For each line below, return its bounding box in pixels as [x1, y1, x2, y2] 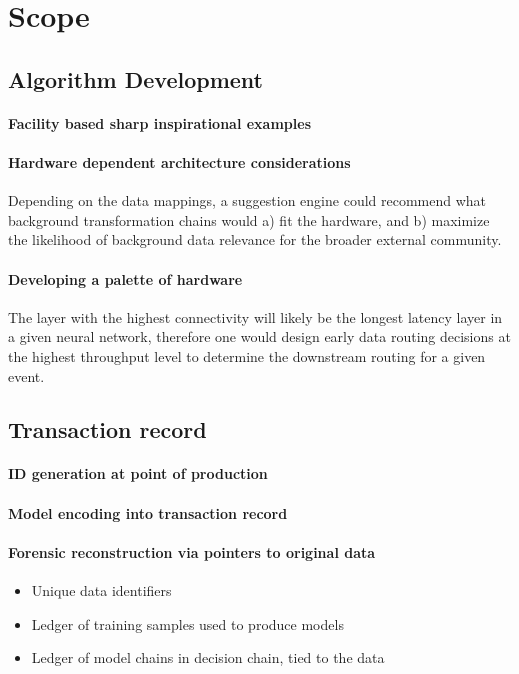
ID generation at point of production [8, 463, 268, 484]
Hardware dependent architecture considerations [8, 151, 351, 172]
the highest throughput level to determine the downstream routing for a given [8, 345, 486, 366]
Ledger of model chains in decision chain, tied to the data [31, 647, 385, 668]
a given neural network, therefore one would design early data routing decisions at [8, 326, 511, 347]
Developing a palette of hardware [8, 268, 243, 289]
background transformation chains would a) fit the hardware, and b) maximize [8, 209, 490, 230]
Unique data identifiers [31, 580, 172, 601]
